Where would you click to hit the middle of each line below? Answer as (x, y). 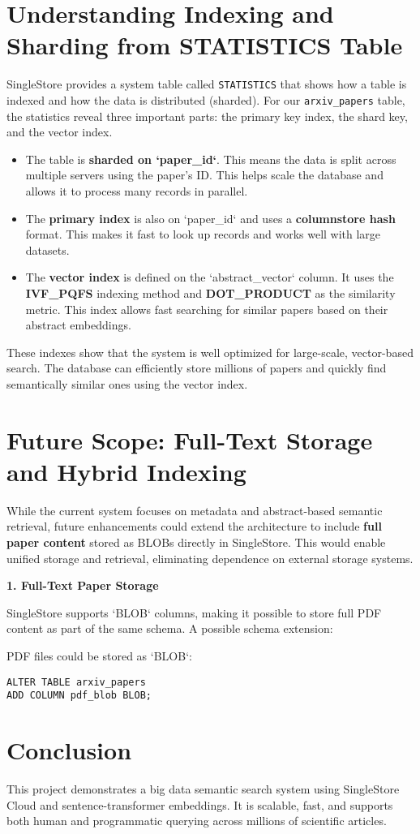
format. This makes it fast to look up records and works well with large (203, 234)
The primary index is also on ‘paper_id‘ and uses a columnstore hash (210, 218)
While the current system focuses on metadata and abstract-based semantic (195, 510)
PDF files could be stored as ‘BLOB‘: (99, 656)
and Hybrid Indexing (126, 471)
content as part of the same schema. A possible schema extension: (170, 628)
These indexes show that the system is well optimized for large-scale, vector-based (210, 352)
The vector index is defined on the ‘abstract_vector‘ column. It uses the (210, 277)
